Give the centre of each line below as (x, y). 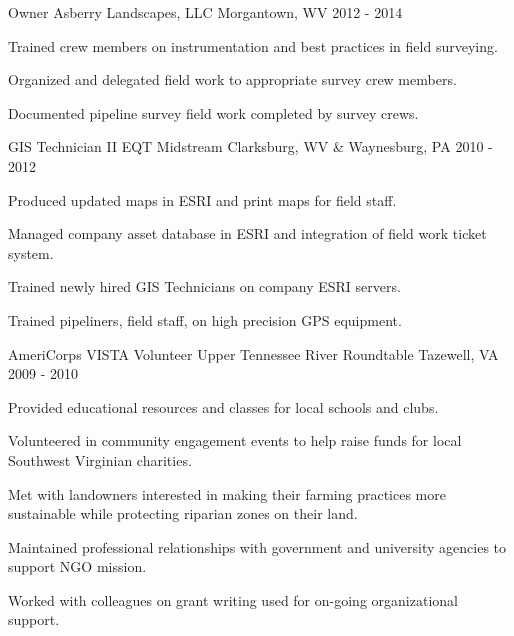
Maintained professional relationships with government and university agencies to (257, 546)
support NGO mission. (77, 566)
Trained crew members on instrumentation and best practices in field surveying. (253, 45)
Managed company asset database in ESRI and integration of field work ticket (247, 233)
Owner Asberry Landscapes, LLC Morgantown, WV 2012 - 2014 (205, 12)
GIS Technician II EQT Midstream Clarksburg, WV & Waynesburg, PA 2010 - (250, 146)
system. (31, 252)
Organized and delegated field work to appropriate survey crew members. (232, 79)
